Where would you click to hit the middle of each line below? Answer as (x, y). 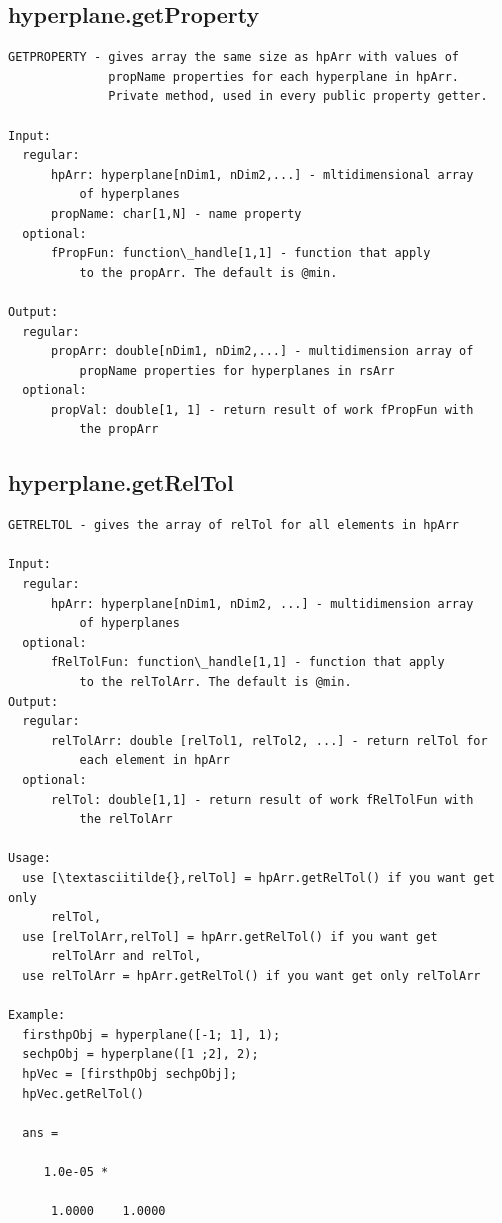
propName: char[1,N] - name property (176, 213)
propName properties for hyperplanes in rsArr (237, 370)
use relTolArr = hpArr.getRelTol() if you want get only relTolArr (251, 975)
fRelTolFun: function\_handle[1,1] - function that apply (247, 662)
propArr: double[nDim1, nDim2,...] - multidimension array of (262, 351)
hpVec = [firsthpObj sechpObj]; (130, 1073)
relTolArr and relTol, (126, 956)
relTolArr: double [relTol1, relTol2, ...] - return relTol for (269, 740)
